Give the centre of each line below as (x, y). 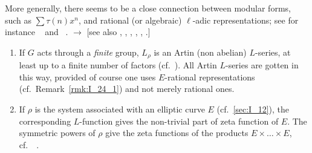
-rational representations (210, 76)
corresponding (45, 121)
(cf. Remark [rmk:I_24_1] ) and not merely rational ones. (127, 89)
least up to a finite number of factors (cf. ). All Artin (118, 65)
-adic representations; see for (245, 20)
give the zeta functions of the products (177, 133)
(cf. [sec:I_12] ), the (253, 109)
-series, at (273, 52)
